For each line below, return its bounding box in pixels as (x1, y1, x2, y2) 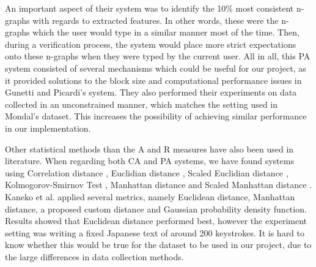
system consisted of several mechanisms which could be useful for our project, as (5, 61, 306, 74)
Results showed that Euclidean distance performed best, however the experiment (5, 214, 307, 227)
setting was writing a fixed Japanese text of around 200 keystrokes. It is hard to (5, 226, 305, 239)
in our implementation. (5, 121, 91, 134)
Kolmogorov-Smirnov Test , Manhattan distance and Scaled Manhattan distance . (5, 178, 312, 191)
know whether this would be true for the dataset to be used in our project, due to (5, 238, 312, 251)
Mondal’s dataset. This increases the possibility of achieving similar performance (5, 110, 307, 122)
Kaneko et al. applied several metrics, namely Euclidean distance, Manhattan (5, 190, 295, 203)
